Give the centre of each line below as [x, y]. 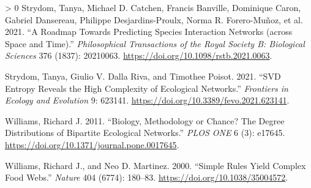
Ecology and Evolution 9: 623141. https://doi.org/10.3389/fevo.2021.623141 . [147, 100]
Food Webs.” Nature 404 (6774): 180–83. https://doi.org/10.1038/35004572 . [147, 177]
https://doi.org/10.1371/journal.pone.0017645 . [92, 144]
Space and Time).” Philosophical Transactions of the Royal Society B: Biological [155, 43]
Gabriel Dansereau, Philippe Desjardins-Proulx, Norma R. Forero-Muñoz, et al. [154, 19]
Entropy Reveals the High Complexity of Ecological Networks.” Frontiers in [147, 88]
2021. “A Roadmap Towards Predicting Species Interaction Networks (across [149, 32]
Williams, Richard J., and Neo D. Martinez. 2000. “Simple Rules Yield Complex [155, 165]
